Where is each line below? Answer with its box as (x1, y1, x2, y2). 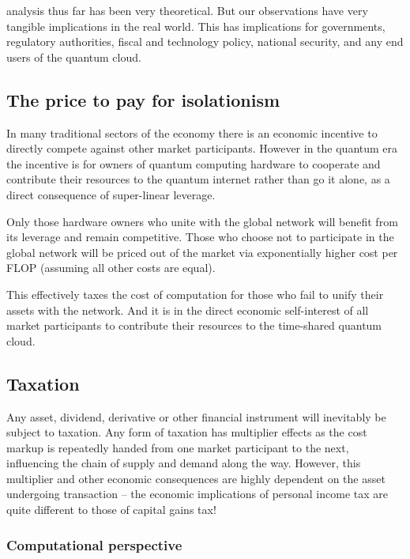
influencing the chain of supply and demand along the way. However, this (6, 455, 361, 471)
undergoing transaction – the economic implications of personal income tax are (6, 485, 388, 502)
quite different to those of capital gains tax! (6, 501, 216, 518)
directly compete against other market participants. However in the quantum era (6, 140, 398, 157)
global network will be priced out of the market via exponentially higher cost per (6, 244, 398, 260)
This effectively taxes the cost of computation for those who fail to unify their (6, 285, 384, 302)
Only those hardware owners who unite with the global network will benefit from (6, 213, 398, 229)
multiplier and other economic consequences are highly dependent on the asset (6, 470, 386, 486)
